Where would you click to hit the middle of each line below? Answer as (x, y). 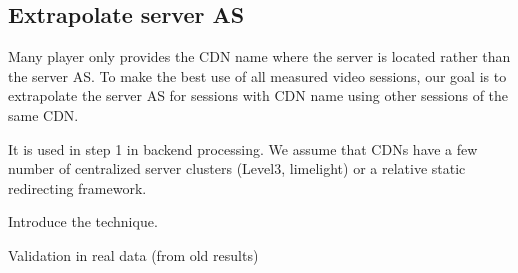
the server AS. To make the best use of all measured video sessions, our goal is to (257, 75)
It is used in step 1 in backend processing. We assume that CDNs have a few (243, 148)
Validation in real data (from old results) (133, 254)
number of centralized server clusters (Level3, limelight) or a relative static (237, 168)
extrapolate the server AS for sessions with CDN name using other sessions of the (258, 95)
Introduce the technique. (83, 221)
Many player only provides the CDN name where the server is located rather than (259, 56)
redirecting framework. (77, 187)
